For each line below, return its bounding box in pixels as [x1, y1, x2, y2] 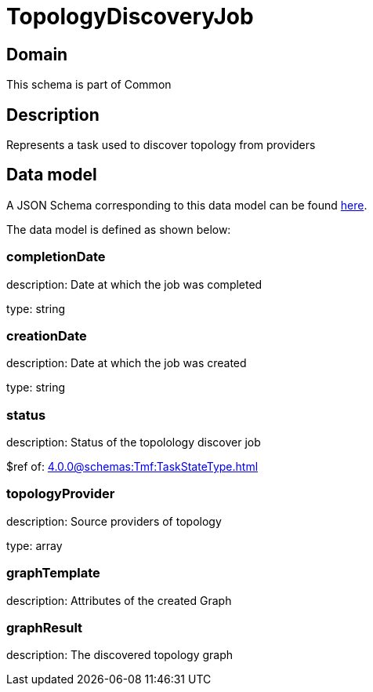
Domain [6, 44, 68, 64]
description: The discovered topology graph [6, 648, 234, 662]
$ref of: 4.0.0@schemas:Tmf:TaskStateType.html [6, 460, 259, 474]
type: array [6, 538, 63, 552]
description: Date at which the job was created [6, 356, 247, 370]
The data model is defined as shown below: [6, 222, 231, 236]
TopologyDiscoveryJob [6, 3, 254, 30]
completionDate [6, 249, 106, 265]
